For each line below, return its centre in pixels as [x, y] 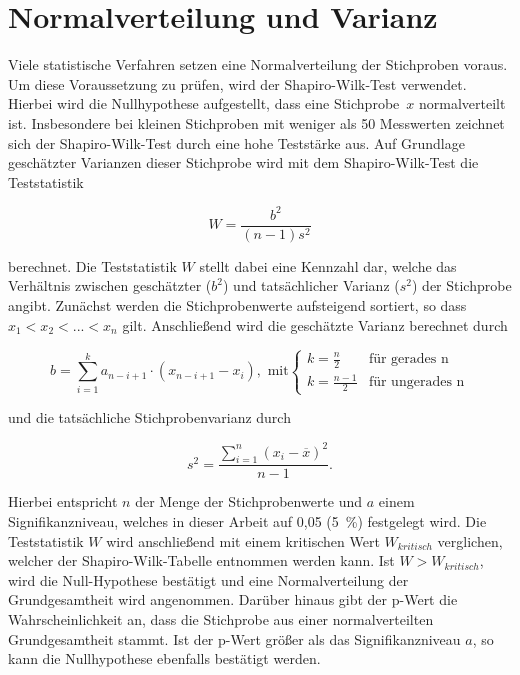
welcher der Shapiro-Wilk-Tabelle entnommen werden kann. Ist [201, 560]
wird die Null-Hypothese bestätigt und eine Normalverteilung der [208, 579]
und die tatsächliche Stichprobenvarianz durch [149, 417]
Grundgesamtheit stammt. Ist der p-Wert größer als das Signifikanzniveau [234, 638]
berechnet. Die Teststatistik [92, 265]
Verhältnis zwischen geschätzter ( [110, 285]
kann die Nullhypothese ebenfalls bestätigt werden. [164, 658]
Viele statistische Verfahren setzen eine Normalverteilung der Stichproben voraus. [258, 64]
